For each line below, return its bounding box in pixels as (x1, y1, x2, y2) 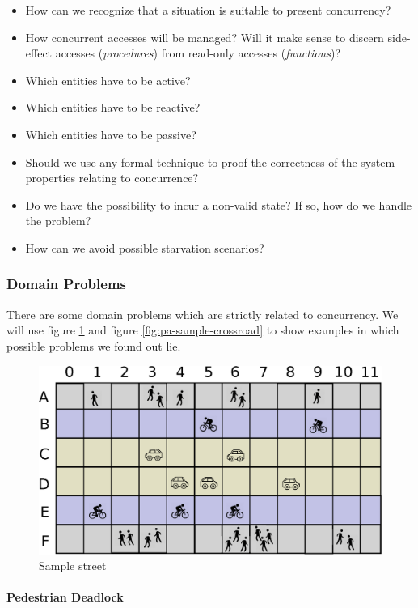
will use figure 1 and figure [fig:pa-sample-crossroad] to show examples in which (6, 321, 399, 338)
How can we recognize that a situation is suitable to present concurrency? (25, 2, 391, 18)
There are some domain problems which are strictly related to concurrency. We (6, 305, 399, 322)
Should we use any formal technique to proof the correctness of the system (25, 153, 395, 170)
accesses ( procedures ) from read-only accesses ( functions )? (55, 45, 341, 62)
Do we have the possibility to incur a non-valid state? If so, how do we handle (25, 196, 412, 213)
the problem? (25, 212, 91, 229)
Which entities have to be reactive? (25, 99, 201, 116)
